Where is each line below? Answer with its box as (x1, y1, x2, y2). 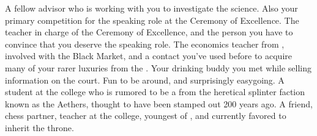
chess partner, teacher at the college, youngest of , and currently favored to (5, 109, 286, 122)
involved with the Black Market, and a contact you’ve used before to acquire (5, 49, 292, 62)
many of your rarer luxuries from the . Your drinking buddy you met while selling (5, 61, 312, 74)
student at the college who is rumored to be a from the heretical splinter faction (5, 85, 305, 98)
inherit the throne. (5, 121, 74, 134)
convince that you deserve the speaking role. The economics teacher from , (5, 37, 285, 50)
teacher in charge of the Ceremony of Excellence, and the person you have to (5, 26, 293, 38)
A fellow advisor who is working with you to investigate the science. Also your (5, 2, 298, 14)
